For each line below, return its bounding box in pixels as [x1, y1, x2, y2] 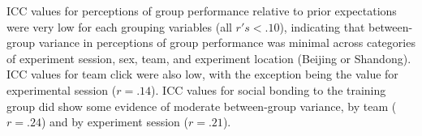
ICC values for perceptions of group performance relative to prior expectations [6, 2, 397, 19]
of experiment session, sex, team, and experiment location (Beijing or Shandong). [6, 49, 411, 66]
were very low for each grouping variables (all [6, 18, 232, 35]
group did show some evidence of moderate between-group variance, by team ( [6, 97, 397, 114]
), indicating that [279, 18, 365, 35]
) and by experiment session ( [41, 113, 188, 130]
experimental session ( [6, 81, 117, 98]
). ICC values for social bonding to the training [151, 81, 386, 98]
